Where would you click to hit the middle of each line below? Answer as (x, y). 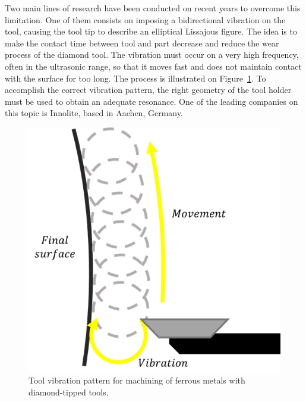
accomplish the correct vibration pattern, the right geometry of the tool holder (148, 90)
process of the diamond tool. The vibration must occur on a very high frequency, (152, 54)
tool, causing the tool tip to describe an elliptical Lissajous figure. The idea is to (151, 31)
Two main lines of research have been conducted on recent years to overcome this (153, 8)
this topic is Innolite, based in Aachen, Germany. (94, 113)
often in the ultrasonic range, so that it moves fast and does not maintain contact (153, 66)
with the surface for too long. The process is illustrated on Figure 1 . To (135, 78)
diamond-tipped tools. (69, 392)
